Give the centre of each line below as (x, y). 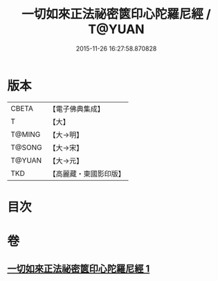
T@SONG (27, 147)
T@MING (26, 134)
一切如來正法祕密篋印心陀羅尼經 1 (79, 269)
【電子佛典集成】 (77, 109)
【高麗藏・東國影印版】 (87, 174)
